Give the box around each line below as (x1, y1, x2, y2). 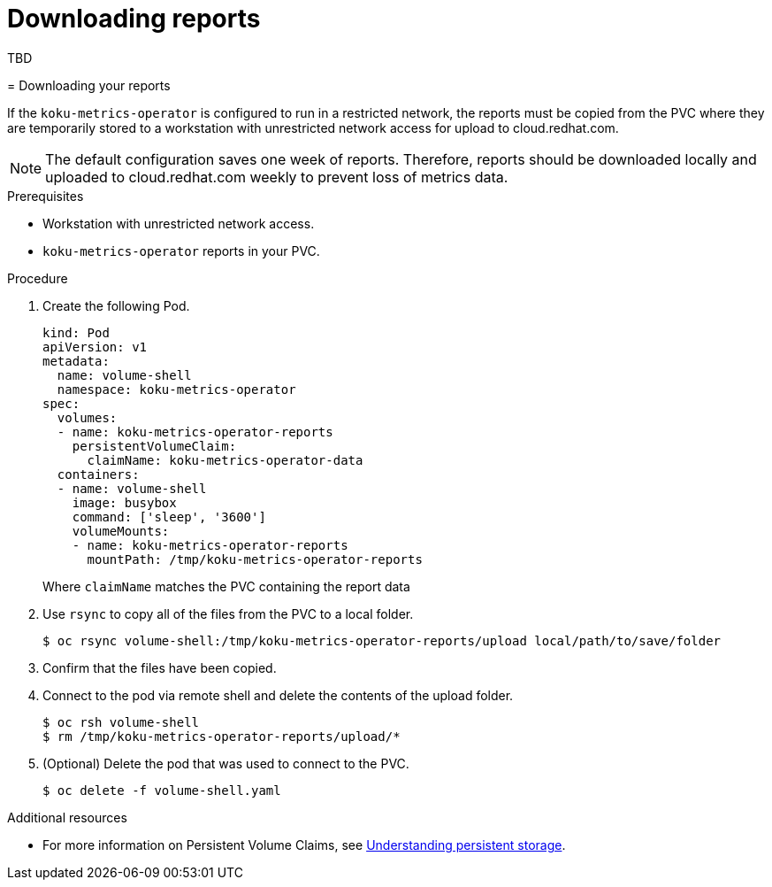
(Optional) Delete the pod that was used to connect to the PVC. (42, 755, 409, 771)
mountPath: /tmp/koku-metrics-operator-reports (87, 551, 423, 567)
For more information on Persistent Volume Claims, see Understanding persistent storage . (42, 837, 566, 852)
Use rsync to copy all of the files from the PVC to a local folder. (42, 605, 414, 621)
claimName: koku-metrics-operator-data (87, 452, 363, 467)
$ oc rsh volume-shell (42, 714, 200, 729)
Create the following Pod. (42, 297, 190, 313)
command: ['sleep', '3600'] (72, 509, 266, 524)
